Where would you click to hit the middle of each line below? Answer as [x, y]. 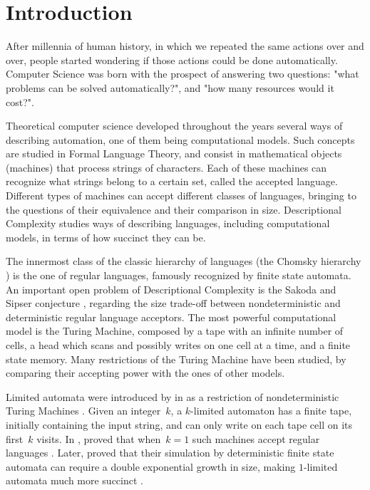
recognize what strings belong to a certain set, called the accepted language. [172, 181]
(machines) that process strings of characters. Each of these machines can [166, 167]
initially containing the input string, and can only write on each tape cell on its [179, 424]
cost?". [20, 101]
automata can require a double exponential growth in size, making [151, 466]
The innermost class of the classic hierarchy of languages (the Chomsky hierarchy [184, 261]
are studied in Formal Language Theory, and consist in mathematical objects [174, 153]
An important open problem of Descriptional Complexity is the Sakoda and [171, 289]
